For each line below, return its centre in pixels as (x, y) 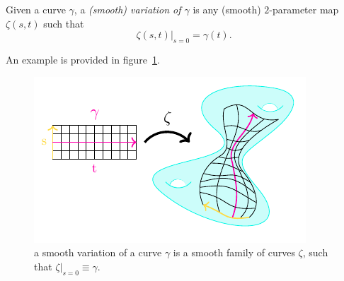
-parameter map (304, 9)
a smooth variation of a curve (98, 252)
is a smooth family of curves (234, 252)
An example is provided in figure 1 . (83, 59)
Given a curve (36, 9)
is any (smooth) (227, 9)
